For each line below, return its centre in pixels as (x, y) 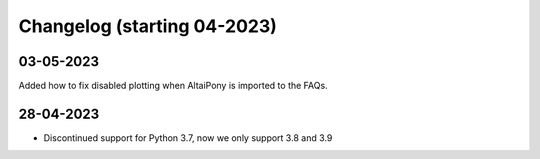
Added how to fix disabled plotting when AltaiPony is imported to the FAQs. (173, 86)
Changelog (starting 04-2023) (147, 26)
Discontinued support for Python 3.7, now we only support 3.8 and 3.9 (188, 137)
